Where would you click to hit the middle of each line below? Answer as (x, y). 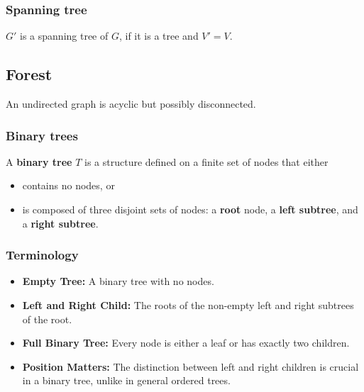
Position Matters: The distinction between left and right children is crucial (191, 366)
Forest (29, 74)
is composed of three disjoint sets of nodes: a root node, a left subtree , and (190, 209)
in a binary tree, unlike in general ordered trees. (126, 380)
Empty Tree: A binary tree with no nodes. (118, 281)
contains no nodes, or (68, 185)
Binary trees (42, 135)
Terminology (42, 255)
